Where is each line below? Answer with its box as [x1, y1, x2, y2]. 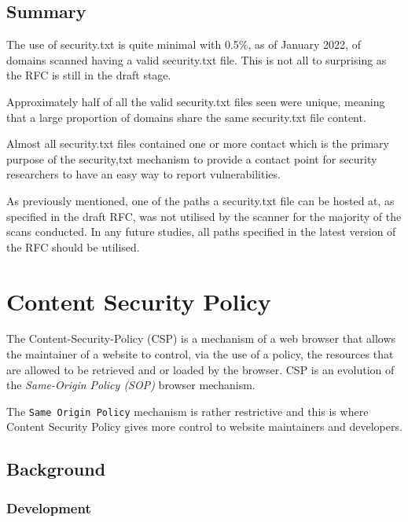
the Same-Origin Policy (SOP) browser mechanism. [6, 377, 255, 393]
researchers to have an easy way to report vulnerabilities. [6, 166, 281, 182]
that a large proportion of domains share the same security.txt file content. [6, 108, 366, 125]
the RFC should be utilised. [6, 238, 140, 255]
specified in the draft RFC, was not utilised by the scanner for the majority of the [6, 208, 402, 224]
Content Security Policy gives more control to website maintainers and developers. [6, 418, 402, 435]
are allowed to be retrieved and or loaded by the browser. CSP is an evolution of [6, 361, 395, 377]
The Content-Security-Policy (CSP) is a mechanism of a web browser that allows [6, 330, 396, 347]
